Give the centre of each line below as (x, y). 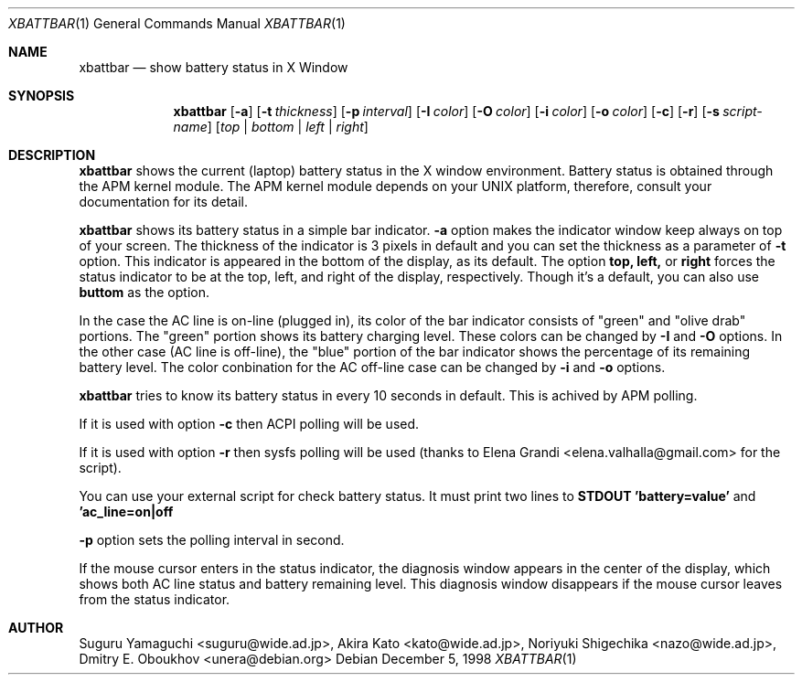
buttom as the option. (144, 292)
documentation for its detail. (164, 202)
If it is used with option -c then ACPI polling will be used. (249, 424)
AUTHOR (36, 628)
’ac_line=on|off (126, 512)
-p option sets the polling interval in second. (212, 540)
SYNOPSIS (42, 96)
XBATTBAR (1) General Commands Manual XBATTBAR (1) (177, 23)
